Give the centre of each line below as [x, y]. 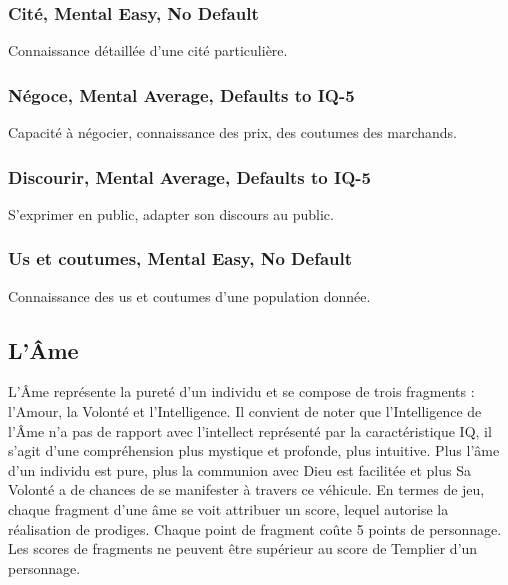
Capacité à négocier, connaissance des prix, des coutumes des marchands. [232, 132]
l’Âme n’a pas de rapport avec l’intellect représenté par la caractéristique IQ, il [250, 430]
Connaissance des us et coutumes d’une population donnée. [189, 295]
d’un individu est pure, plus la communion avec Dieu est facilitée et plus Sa [239, 469]
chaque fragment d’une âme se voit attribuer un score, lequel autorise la [228, 509]
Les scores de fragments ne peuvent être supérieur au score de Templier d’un [243, 548]
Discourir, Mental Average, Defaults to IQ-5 [189, 176]
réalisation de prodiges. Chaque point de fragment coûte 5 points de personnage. [255, 528]
